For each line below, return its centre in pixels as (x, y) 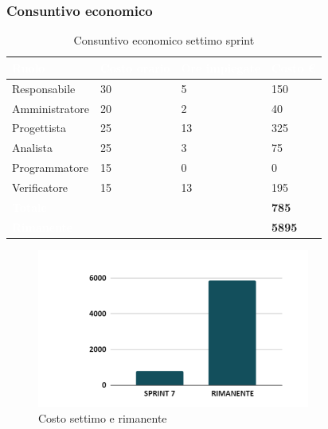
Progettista (39, 128)
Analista (33, 148)
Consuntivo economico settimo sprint (164, 40)
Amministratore (51, 108)
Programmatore (50, 168)
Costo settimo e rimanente (103, 417)
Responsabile (44, 88)
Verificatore (40, 187)
